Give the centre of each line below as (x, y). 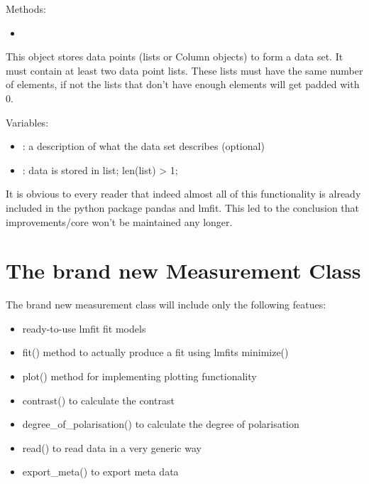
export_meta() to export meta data (100, 472)
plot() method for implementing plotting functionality (139, 376)
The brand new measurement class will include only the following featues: (166, 305)
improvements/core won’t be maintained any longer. (119, 221)
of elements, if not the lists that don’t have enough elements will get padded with (183, 84)
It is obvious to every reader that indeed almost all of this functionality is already (183, 194)
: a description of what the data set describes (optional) (143, 146)
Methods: (26, 9)
